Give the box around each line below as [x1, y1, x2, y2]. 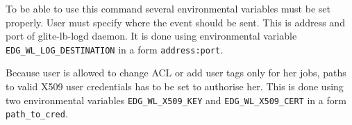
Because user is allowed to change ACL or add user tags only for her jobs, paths [6, 65, 346, 80]
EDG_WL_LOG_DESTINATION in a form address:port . [6, 42, 224, 56]
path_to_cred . [6, 106, 68, 121]
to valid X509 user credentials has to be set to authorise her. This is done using [6, 79, 344, 94]
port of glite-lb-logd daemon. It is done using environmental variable [6, 28, 297, 43]
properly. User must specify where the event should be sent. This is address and [6, 15, 345, 29]
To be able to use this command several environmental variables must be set [6, 1, 330, 15]
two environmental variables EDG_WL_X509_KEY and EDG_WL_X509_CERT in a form [6, 92, 346, 107]
